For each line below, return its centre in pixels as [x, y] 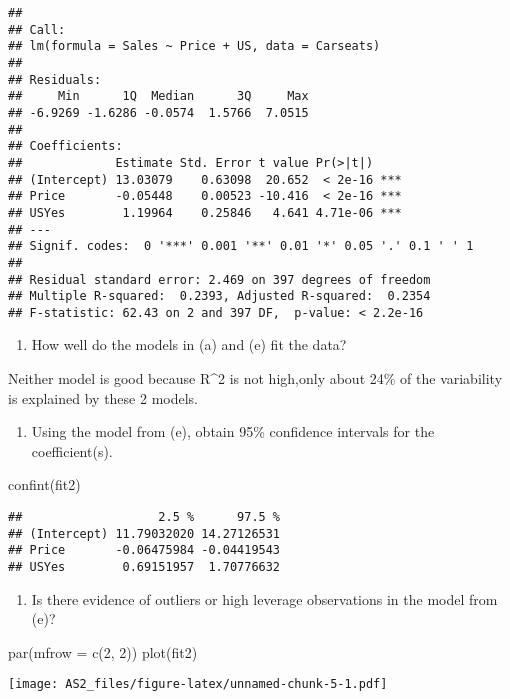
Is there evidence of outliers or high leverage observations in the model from [264, 598]
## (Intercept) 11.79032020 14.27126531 [144, 533]
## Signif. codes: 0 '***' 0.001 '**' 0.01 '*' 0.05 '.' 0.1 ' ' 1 [241, 246]
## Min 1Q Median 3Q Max [158, 96]
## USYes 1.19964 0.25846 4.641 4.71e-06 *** [205, 212]
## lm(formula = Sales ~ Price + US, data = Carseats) [194, 46]
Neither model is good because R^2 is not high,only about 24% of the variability [255, 378]
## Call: [37, 29]
